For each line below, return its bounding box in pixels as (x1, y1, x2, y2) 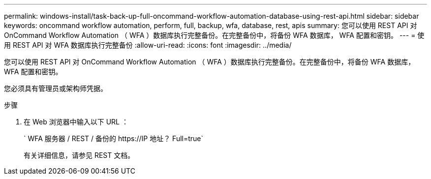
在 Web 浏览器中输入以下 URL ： (24, 118, 128, 126)
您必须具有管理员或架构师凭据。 (4, 84, 107, 92)
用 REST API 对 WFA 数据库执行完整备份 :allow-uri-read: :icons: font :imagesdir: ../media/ (4, 41, 292, 49)
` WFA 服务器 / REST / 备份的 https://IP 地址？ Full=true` (24, 134, 204, 143)
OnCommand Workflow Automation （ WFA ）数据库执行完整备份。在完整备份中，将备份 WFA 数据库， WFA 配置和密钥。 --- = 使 (4, 31, 425, 39)
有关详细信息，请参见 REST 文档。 (24, 151, 135, 159)
